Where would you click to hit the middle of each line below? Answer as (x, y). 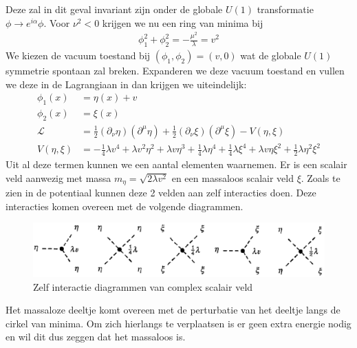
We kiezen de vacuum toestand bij (78, 55)
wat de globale (271, 55)
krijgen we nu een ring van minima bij (183, 22)
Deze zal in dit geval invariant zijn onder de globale (114, 9)
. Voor (57, 22)
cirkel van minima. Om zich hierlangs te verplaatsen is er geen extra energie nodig (178, 323)
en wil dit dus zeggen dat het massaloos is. (96, 337)
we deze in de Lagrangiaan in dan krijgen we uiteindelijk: (126, 84)
